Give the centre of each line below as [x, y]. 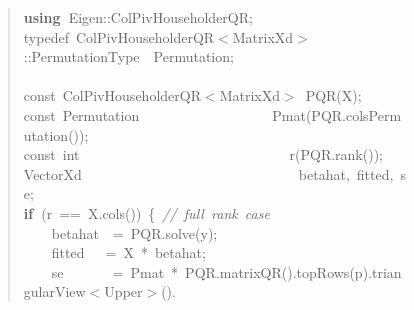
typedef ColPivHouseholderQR [119, 36]
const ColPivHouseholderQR [112, 95]
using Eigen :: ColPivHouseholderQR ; [138, 17]
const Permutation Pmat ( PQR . [184, 114]
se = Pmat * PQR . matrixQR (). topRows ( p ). [211, 271]
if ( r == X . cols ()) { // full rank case [146, 212]
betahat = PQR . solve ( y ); [134, 232]
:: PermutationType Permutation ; [128, 56]
